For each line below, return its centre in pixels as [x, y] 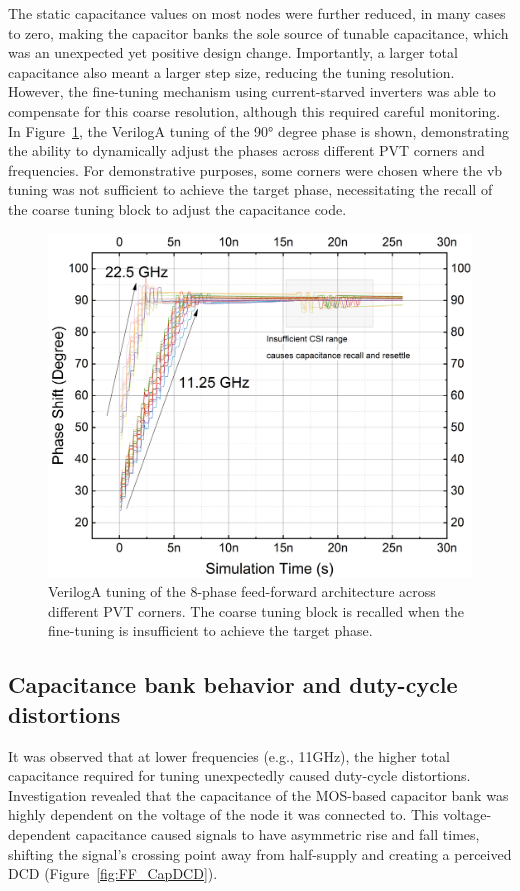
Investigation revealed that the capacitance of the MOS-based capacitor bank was [258, 794]
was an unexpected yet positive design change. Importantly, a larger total [233, 52]
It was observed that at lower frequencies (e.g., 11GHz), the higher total [229, 755]
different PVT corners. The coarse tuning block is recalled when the [256, 610]
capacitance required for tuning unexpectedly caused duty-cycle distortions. [239, 775]
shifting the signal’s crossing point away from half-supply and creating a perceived [260, 853]
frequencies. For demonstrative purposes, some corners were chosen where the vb [255, 169]
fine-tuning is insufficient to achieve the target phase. [210, 630]
